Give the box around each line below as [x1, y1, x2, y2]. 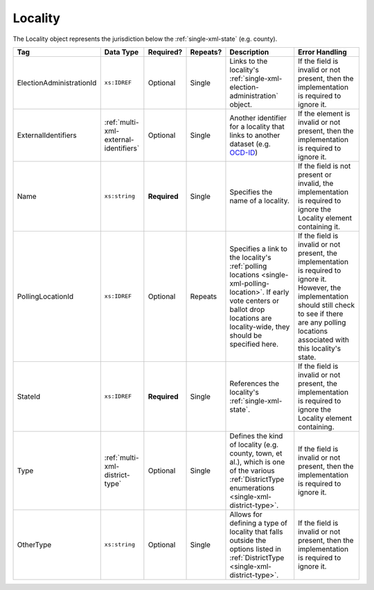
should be [229, 330, 262, 340]
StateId [17, 392, 41, 401]
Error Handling [298, 47, 348, 57]
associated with [298, 335, 350, 345]
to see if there [298, 309, 344, 318]
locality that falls [229, 527, 283, 537]
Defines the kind [229, 431, 283, 440]
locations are [229, 313, 272, 322]
